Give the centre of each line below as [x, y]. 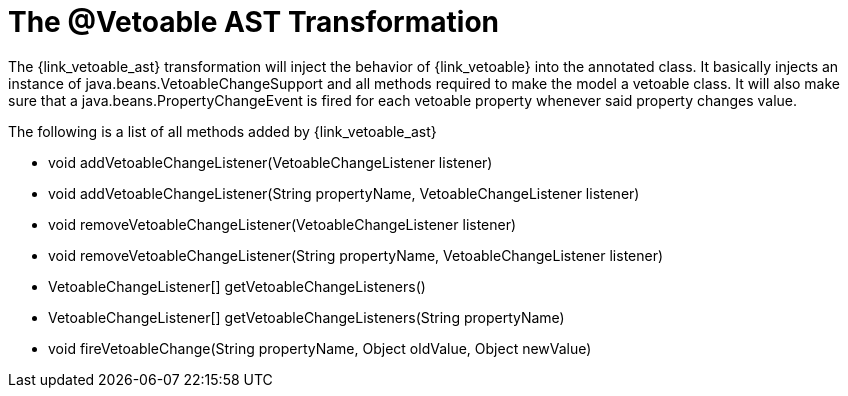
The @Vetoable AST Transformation [253, 22]
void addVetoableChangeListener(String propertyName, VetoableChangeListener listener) [344, 193]
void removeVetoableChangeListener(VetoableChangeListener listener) [282, 224]
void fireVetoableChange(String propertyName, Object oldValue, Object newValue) [320, 348]
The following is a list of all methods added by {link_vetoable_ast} [222, 131]
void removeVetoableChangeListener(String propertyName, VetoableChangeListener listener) [356, 255]
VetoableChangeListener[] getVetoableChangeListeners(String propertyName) [306, 317]
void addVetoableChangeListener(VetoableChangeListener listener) [270, 162]
